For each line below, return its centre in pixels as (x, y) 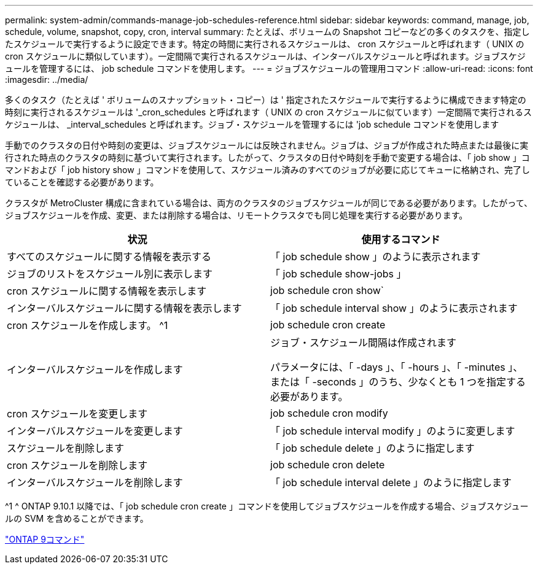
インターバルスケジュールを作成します (95, 370)
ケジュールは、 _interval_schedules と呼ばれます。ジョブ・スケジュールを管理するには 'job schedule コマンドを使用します (252, 124)
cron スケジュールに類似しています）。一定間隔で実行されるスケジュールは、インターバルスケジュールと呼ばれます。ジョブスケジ (265, 56)
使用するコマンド (401, 239)
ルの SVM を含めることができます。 (77, 518)
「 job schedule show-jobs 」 (338, 274)
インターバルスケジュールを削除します (95, 482)
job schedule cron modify (329, 413)
